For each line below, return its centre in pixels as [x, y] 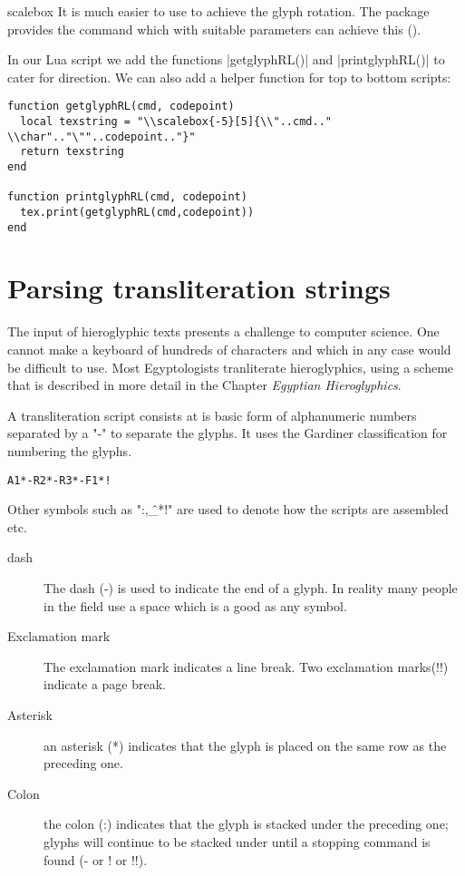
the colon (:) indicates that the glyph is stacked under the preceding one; [246, 824]
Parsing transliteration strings [199, 288]
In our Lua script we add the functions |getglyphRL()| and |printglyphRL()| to [226, 59]
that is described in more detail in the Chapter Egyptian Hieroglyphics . [204, 385]
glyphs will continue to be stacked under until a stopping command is [237, 841]
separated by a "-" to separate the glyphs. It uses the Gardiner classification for [228, 433]
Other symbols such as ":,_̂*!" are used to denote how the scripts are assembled [228, 509]
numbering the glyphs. [70, 450]
